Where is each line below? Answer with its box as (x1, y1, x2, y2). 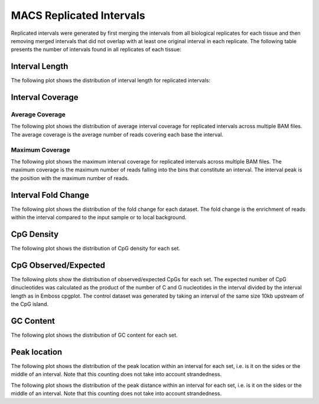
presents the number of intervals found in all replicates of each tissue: (11, 46, 181, 53)
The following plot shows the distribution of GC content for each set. (11, 331, 178, 338)
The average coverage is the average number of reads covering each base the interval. (11, 131, 224, 138)
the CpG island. (11, 300, 49, 307)
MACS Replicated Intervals (11, 9, 145, 22)
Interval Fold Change (11, 190, 90, 200)
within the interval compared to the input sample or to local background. (11, 214, 187, 221)
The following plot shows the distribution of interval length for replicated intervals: (11, 77, 211, 84)
